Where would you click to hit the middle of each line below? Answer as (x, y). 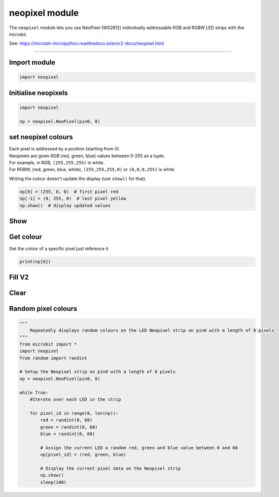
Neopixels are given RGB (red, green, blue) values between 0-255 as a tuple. (87, 156)
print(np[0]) (35, 262)
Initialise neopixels (38, 93)
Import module (32, 62)
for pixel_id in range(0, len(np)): (74, 413)
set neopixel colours (41, 137)
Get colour (26, 237)
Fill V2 (19, 277)
